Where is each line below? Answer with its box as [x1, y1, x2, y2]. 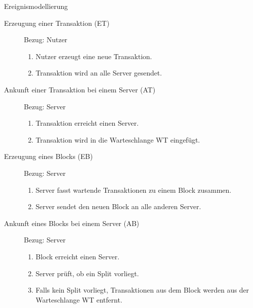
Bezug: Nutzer [24, 34, 68, 45]
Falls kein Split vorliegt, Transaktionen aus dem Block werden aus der [35, 285, 249, 295]
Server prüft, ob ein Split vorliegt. [35, 268, 139, 278]
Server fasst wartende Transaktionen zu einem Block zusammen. [35, 184, 232, 195]
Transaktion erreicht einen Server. [35, 118, 139, 128]
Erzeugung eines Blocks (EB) [4, 151, 93, 161]
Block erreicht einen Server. [35, 251, 120, 261]
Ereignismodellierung [4, 1, 68, 11]
